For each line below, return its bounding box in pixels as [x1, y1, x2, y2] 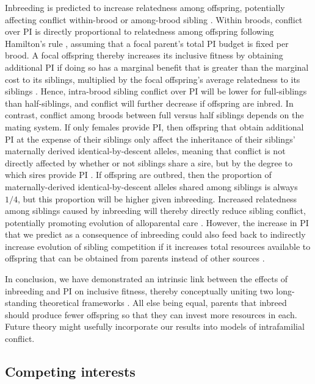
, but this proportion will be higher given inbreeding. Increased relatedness [18, 192, 297, 205]
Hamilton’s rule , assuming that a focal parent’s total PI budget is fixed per [5, 37, 289, 49]
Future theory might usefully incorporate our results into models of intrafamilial [5, 320, 305, 333]
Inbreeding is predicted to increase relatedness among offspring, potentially [5, 1, 285, 13]
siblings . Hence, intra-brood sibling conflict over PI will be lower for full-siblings [5, 85, 307, 98]
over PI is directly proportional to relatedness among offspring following [5, 25, 274, 38]
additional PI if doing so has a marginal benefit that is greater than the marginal [5, 60, 309, 73]
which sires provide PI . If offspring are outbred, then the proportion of [5, 168, 272, 181]
